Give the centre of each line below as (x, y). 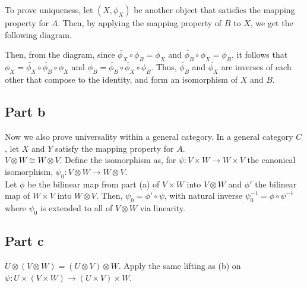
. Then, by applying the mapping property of (140, 23)
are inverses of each (256, 67)
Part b (25, 112)
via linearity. (162, 207)
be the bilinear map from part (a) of (94, 184)
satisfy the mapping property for (115, 148)
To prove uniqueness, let (49, 10)
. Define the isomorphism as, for (118, 160)
